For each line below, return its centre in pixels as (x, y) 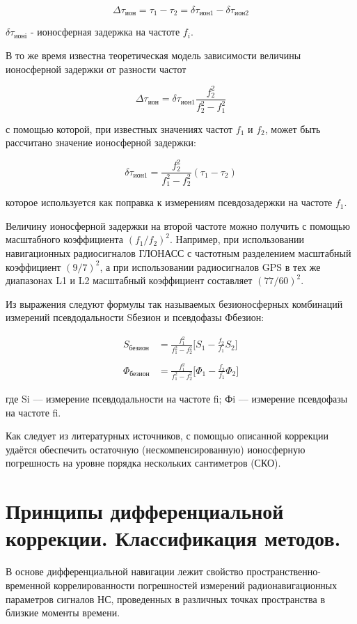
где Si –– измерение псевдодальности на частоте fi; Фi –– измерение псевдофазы (177, 399)
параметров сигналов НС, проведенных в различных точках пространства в (166, 599)
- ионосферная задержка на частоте (105, 32)
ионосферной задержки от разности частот (96, 69)
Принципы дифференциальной (145, 511)
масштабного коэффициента (65, 239)
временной (28, 585)
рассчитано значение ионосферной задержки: (101, 142)
